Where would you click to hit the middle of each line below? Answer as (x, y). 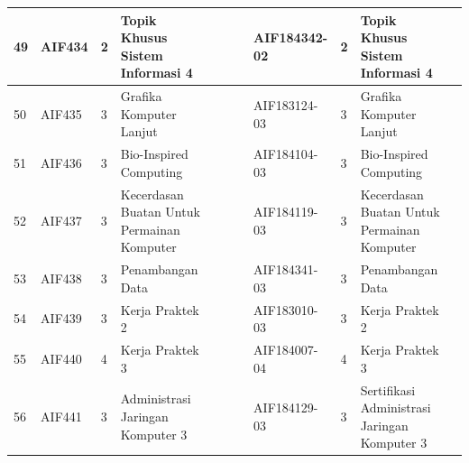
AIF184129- (286, 407)
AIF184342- (291, 37)
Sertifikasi (388, 389)
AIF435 (61, 113)
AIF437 (61, 220)
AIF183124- (286, 104)
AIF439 (61, 318)
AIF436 (61, 162)
